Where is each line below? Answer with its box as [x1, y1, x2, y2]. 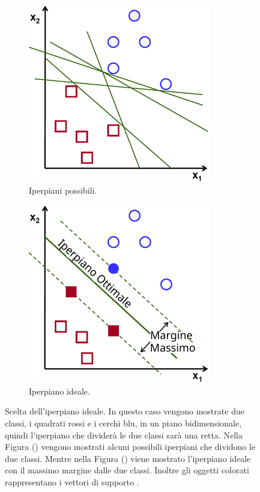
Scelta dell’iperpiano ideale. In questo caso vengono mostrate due [5, 405, 244, 417]
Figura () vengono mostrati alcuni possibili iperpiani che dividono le [5, 440, 256, 453]
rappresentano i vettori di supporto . [5, 475, 139, 488]
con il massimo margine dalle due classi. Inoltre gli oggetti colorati [5, 464, 249, 476]
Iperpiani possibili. [29, 183, 97, 196]
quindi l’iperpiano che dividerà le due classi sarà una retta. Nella [5, 428, 243, 441]
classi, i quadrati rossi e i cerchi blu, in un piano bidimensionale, [5, 416, 242, 429]
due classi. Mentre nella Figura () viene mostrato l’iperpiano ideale [5, 452, 251, 464]
